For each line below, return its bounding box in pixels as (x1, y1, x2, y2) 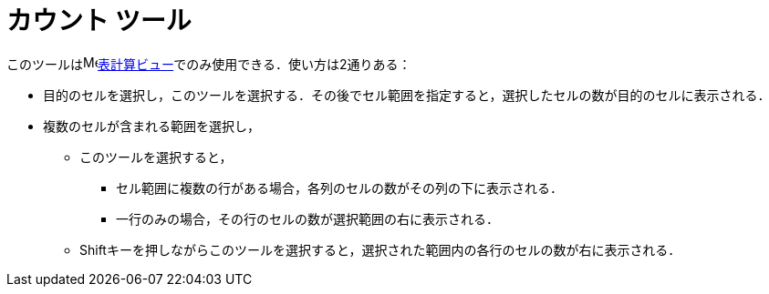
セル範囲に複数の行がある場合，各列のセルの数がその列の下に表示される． (116, 179, 563, 196)
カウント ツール (6, 5, 192, 36)
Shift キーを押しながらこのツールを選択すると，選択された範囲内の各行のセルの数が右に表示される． (79, 241, 681, 258)
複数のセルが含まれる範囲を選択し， (43, 117, 260, 134)
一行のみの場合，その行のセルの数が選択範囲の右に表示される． (116, 210, 499, 227)
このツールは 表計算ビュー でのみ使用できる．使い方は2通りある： (6, 56, 411, 72)
